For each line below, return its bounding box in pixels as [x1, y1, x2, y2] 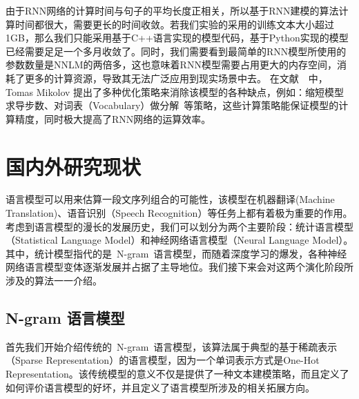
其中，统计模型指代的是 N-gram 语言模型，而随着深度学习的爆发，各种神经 [6, 246, 347, 260]
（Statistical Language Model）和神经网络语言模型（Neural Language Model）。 [6, 233, 353, 247]
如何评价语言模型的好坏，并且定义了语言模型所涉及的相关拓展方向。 [6, 380, 315, 394]
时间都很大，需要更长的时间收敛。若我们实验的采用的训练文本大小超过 [14, 17, 334, 31]
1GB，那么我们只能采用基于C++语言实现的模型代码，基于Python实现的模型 [6, 30, 349, 45]
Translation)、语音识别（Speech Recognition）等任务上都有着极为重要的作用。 [6, 206, 353, 220]
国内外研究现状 [6, 152, 142, 180]
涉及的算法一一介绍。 [6, 273, 102, 288]
